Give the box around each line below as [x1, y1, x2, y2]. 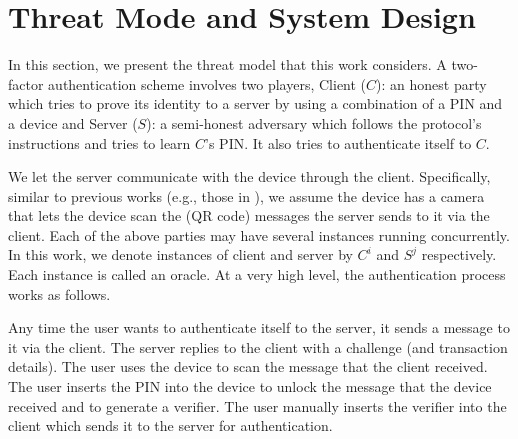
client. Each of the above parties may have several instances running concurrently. [8, 224, 510, 245]
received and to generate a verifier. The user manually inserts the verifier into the [8, 395, 507, 416]
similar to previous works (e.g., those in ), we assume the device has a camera [8, 185, 485, 206]
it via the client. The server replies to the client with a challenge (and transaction [8, 336, 508, 357]
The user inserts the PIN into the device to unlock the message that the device [8, 376, 492, 397]
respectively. [421, 244, 497, 265]
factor [8, 73, 44, 94]
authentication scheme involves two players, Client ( [48, 73, 367, 94]
